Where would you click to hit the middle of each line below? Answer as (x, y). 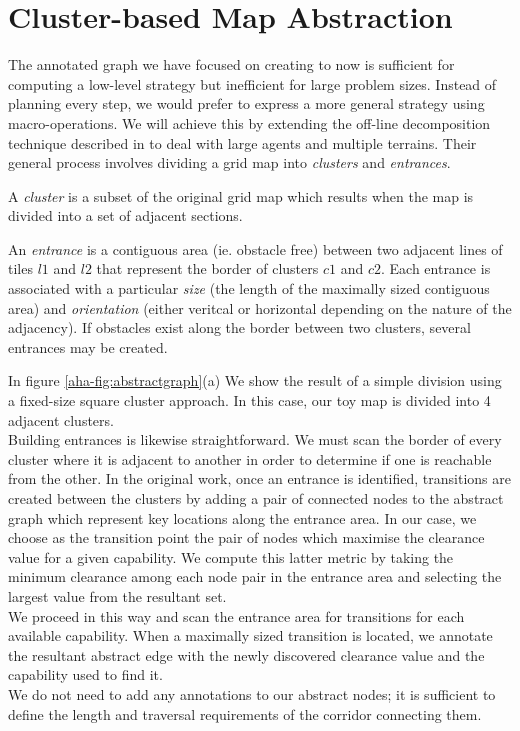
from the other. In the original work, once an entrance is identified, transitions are (259, 478)
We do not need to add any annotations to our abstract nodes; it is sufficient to (252, 693)
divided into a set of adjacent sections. (125, 215)
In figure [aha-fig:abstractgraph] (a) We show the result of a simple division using (255, 380)
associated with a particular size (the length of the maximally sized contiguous (249, 288)
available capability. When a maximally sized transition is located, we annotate (250, 635)
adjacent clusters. (61, 419)
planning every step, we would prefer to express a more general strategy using (246, 103)
